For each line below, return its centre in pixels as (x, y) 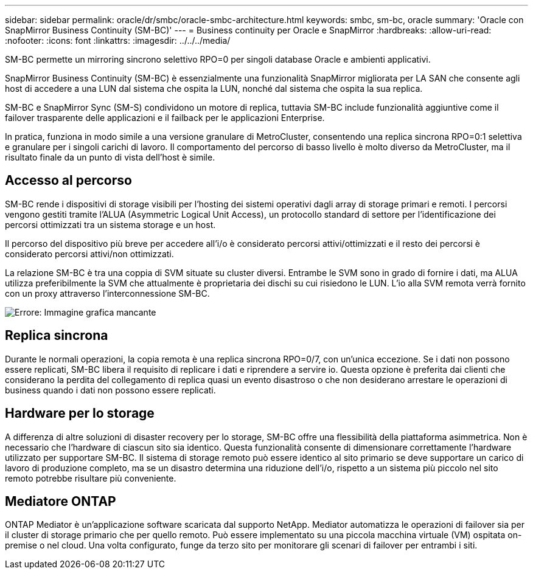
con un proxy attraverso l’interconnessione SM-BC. (107, 293)
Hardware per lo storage (80, 413)
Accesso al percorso (68, 181)
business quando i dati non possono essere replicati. (110, 390)
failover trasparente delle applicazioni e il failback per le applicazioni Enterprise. (165, 118)
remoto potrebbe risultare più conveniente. (91, 478)
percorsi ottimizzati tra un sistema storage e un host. (110, 224)
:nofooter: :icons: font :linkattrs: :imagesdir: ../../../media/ (118, 40)
